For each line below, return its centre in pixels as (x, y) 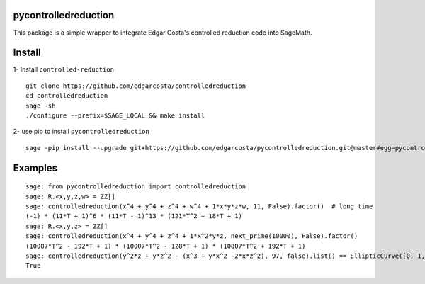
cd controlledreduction (67, 96)
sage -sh (41, 106)
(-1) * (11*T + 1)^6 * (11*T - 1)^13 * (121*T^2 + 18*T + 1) (134, 216)
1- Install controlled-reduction (64, 69)
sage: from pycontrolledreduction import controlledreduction (136, 187)
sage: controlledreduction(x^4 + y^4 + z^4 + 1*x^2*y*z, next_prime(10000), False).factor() (192, 236)
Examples (35, 167)
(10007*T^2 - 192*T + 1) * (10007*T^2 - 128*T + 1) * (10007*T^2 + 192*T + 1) (166, 246)
